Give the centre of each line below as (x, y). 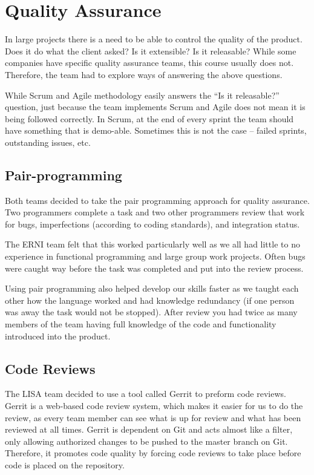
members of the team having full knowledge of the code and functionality (141, 324)
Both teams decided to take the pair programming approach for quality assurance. (157, 200)
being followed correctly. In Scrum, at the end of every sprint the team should (149, 118)
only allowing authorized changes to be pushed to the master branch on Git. (146, 441)
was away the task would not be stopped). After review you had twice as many (151, 312)
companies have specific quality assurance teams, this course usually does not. (149, 63)
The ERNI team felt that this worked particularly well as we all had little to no (152, 244)
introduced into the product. (58, 336)
